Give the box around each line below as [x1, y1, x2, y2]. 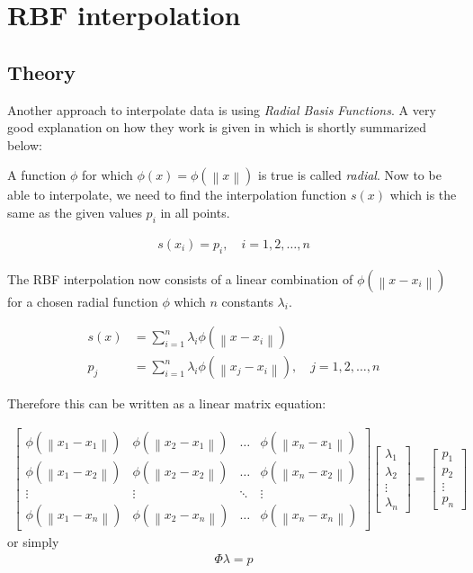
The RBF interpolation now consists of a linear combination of [7, 269, 353, 288]
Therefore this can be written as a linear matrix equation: [7, 394, 326, 413]
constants [221, 291, 273, 310]
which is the [389, 185, 457, 204]
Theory [7, 58, 76, 85]
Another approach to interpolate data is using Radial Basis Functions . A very [7, 100, 436, 119]
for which [82, 166, 133, 184]
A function [7, 166, 67, 184]
